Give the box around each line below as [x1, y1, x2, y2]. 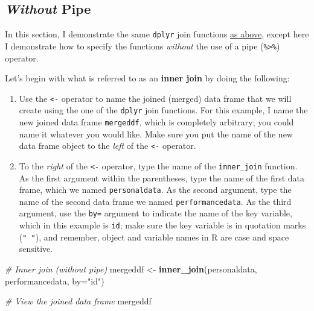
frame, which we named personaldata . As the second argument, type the [19, 183, 292, 196]
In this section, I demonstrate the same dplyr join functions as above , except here [5, 28, 309, 40]
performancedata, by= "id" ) [5, 274, 104, 287]
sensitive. [19, 242, 53, 255]
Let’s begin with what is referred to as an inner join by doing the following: [5, 72, 290, 84]
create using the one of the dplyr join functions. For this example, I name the [19, 104, 308, 116]
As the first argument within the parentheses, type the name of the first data [19, 171, 305, 184]
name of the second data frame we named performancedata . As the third [19, 195, 292, 207]
